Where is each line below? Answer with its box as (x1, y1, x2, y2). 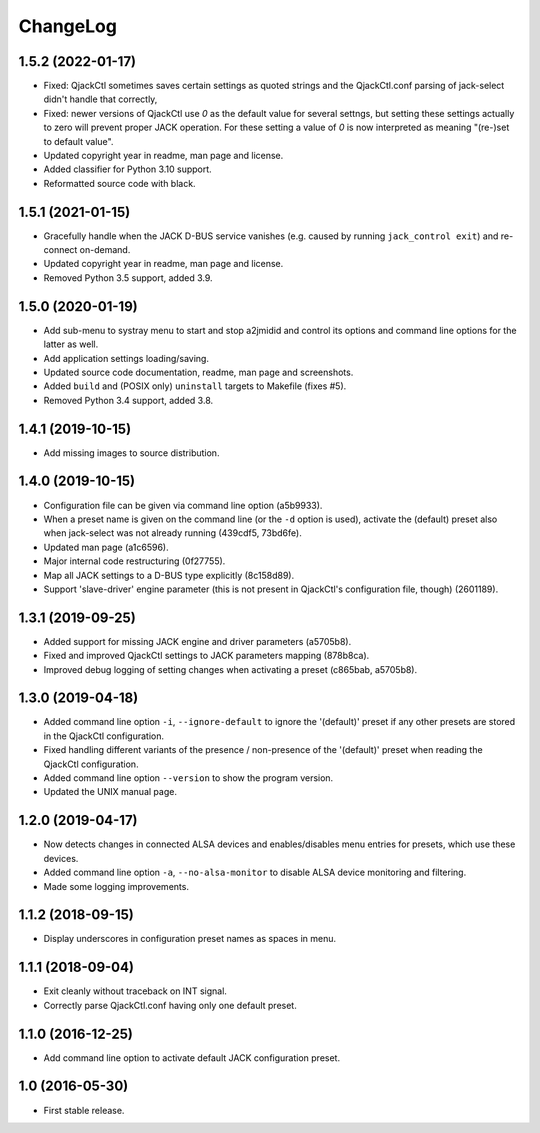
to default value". (43, 135, 114, 147)
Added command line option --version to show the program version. (43, 772, 334, 784)
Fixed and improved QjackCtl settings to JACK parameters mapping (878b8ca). (43, 650, 370, 662)
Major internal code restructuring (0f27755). (43, 555, 226, 567)
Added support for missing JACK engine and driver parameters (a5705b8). (43, 635, 352, 647)
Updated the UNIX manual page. (43, 786, 177, 798)
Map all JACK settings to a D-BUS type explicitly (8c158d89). (43, 569, 295, 581)
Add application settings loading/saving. (43, 352, 210, 364)
